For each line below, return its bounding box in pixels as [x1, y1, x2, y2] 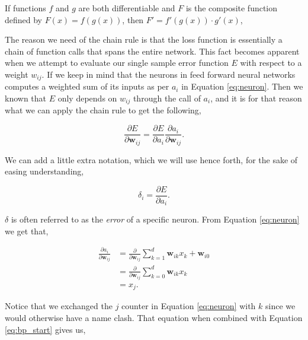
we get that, [5, 224, 49, 237]
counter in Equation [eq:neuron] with [121, 300, 256, 312]
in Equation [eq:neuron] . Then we [181, 80, 303, 93]
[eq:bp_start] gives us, [5, 323, 86, 335]
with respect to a [240, 56, 302, 69]
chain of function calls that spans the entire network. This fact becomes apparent [5, 45, 300, 57]
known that [5, 92, 47, 104]
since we [265, 300, 296, 312]
